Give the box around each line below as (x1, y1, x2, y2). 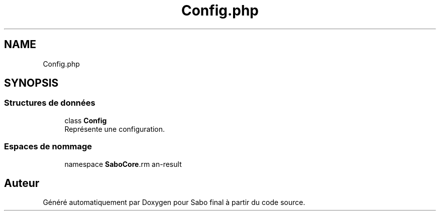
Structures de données (4, 98, 95, 108)
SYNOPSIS (4, 77, 59, 90)
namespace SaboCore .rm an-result (64, 159, 182, 168)
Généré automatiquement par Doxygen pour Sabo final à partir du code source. (43, 198, 305, 207)
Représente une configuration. (64, 124, 165, 133)
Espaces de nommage (4, 141, 92, 152)
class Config (64, 116, 107, 125)
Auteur (4, 176, 40, 189)
